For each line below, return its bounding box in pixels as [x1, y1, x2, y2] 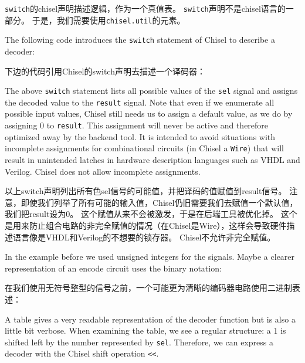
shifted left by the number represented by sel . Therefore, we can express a [5, 335, 273, 348]
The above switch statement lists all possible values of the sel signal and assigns [5, 84, 298, 97]
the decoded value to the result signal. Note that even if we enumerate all [5, 96, 274, 108]
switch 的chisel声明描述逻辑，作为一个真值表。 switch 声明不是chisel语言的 [5, 2, 286, 14]
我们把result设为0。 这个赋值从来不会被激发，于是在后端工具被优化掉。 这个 [5, 208, 297, 220]
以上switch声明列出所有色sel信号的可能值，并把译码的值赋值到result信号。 [5, 185, 287, 197]
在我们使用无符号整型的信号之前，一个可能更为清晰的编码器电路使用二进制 [5, 281, 292, 294]
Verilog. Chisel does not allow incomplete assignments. [5, 165, 201, 177]
